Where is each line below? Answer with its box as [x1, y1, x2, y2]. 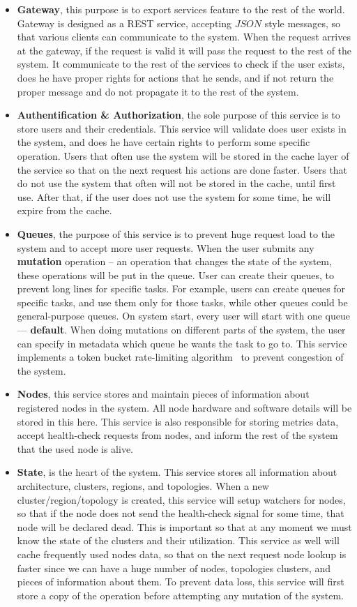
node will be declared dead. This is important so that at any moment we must [17, 519, 352, 534]
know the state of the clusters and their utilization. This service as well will [17, 533, 340, 548]
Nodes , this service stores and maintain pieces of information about [17, 387, 310, 401]
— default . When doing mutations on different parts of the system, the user [17, 322, 346, 337]
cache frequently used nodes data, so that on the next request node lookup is [17, 546, 347, 561]
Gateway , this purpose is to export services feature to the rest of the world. [17, 2, 345, 16]
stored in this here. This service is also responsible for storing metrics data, [17, 414, 339, 428]
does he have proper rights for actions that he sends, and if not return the [17, 70, 334, 84]
